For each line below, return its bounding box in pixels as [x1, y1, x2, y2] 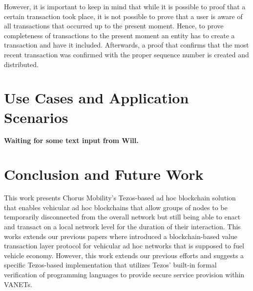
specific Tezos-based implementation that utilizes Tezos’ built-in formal [4, 260, 217, 270]
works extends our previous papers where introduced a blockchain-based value [4, 231, 237, 241]
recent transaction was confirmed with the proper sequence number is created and [4, 49, 249, 59]
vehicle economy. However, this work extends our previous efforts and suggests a [4, 250, 244, 260]
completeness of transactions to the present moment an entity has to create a [4, 30, 235, 40]
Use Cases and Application [4, 88, 189, 108]
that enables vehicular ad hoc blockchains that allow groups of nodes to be [4, 202, 228, 212]
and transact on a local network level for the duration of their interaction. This [4, 221, 241, 231]
